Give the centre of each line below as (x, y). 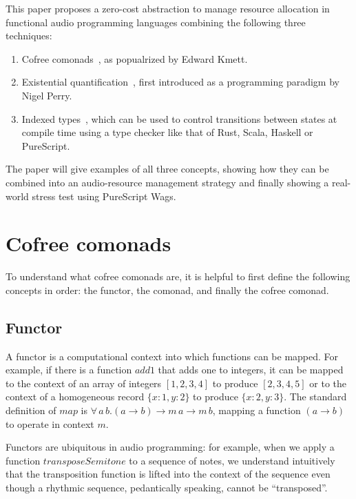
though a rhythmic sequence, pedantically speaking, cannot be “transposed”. (167, 487)
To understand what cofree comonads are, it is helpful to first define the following (178, 276)
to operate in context (50, 423)
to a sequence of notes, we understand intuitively (232, 460)
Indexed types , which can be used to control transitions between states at (179, 118)
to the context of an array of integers (84, 383)
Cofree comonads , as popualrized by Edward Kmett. (135, 58)
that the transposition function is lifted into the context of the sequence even (168, 474)
